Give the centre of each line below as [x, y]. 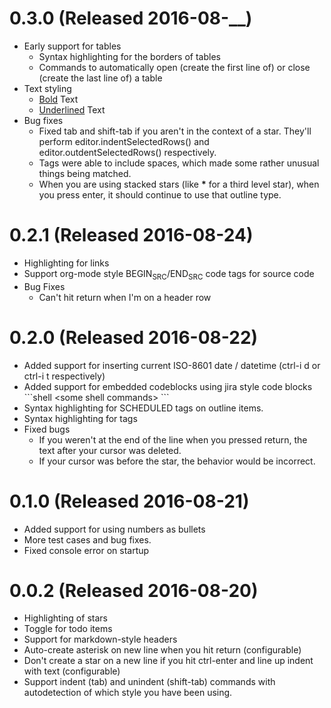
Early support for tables [72, 46]
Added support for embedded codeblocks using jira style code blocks [168, 386]
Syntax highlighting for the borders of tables [129, 56]
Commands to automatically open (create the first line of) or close [174, 67]
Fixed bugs [47, 429]
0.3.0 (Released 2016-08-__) [131, 18]
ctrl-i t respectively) [64, 376]
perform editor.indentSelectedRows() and [124, 141]
